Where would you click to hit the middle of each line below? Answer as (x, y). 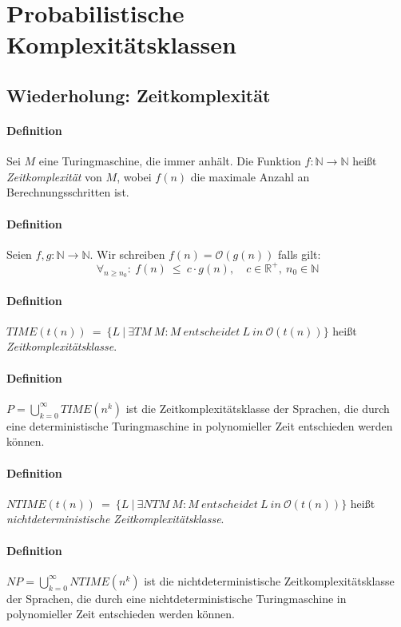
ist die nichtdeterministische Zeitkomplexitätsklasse (269, 580)
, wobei (134, 176)
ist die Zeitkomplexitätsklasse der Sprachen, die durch (258, 408)
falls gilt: (299, 254)
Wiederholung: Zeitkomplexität (139, 95)
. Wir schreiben (127, 254)
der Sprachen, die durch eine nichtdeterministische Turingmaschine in (177, 598)
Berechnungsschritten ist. (68, 192)
